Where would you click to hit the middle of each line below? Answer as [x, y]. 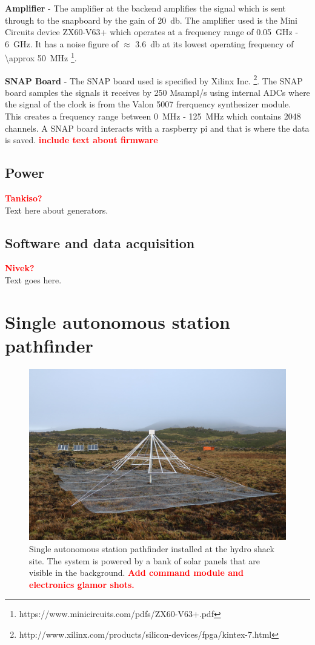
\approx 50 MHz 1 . [41, 57]
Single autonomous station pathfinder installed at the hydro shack [152, 548]
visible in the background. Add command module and [136, 572]
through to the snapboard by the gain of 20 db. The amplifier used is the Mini [151, 20]
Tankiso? [24, 198]
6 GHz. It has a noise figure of [62, 43]
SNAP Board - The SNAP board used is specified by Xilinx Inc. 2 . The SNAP [154, 79]
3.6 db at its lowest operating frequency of [214, 43]
